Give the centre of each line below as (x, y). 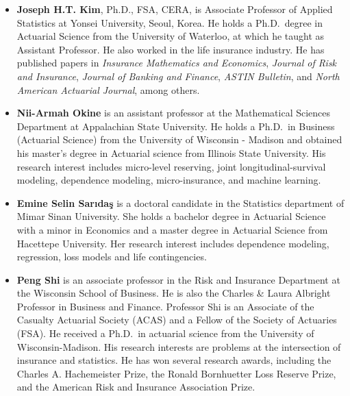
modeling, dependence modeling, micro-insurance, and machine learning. (169, 180)
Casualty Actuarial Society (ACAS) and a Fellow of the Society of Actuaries (177, 320)
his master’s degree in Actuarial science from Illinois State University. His (171, 152)
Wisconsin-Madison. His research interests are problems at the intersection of (179, 346)
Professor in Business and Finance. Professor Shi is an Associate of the (165, 306)
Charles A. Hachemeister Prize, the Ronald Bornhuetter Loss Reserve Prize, (176, 373)
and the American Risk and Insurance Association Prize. (136, 387)
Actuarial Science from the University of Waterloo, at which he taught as (171, 36)
